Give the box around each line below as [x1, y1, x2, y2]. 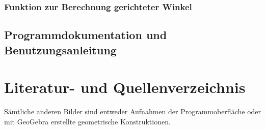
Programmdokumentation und [4, 27, 167, 43]
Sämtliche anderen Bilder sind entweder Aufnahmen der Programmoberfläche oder [4, 106, 261, 117]
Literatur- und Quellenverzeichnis [4, 77, 246, 97]
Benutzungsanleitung [4, 42, 117, 57]
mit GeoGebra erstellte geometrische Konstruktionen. [4, 116, 171, 126]
